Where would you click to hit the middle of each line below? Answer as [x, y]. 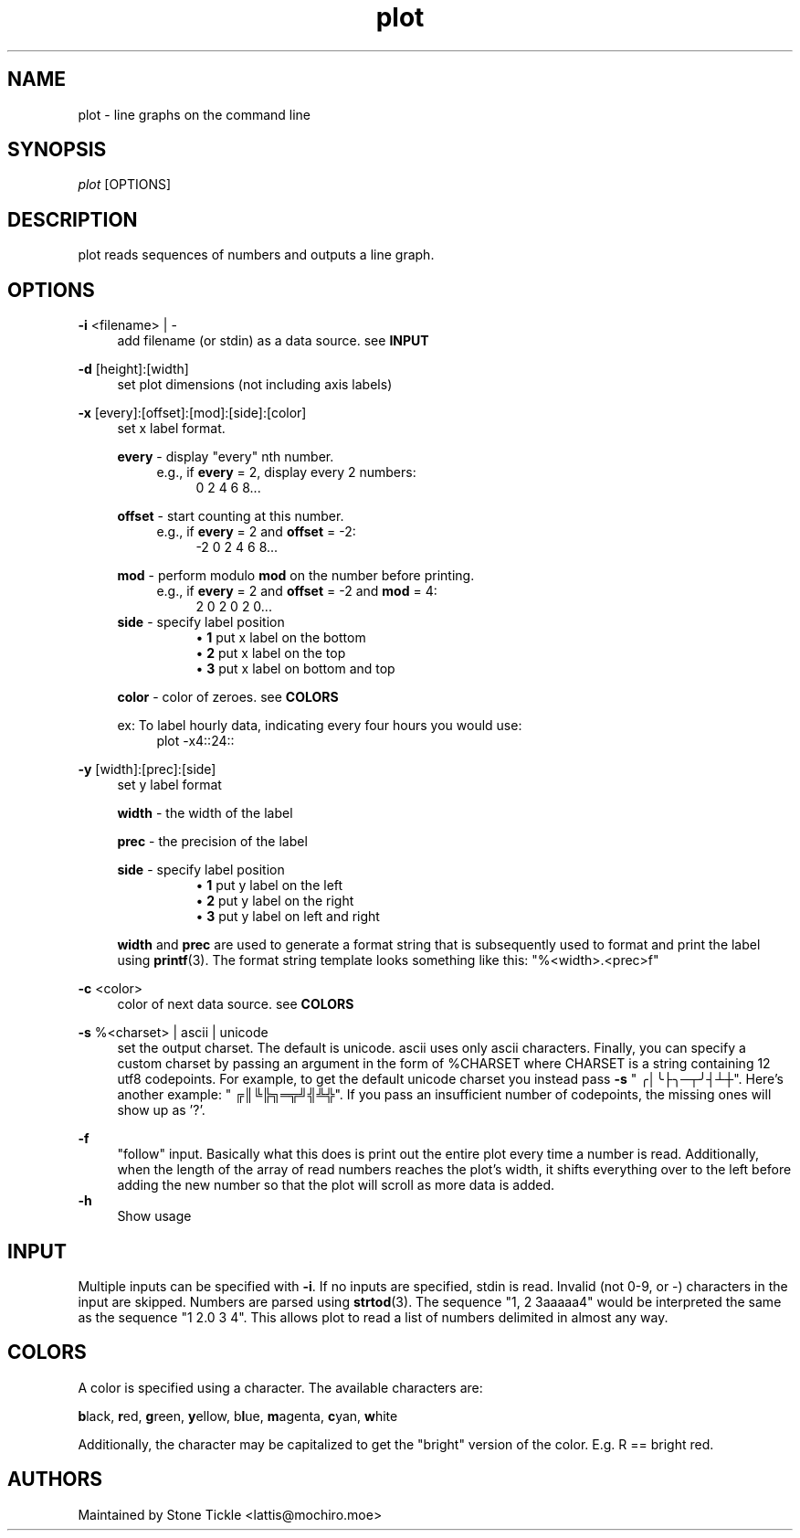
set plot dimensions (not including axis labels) [255, 385]
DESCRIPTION [73, 219]
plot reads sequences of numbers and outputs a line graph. [256, 255]
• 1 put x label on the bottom [281, 638]
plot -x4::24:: [195, 741]
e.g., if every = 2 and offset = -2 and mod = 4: [297, 591]
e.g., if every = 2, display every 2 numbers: [286, 472]
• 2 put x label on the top [271, 653]
